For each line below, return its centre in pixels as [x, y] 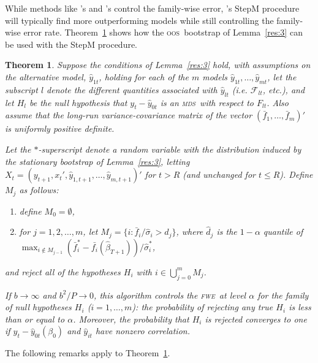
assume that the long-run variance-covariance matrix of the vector [129, 115]
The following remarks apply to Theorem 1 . [88, 353]
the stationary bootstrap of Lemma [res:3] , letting [97, 161]
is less [300, 307]
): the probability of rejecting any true [203, 307]
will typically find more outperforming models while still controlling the [139, 20]
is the [227, 231]
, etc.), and [284, 89]
